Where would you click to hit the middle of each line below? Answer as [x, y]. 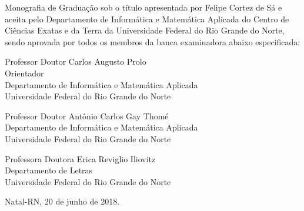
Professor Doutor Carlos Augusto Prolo [76, 61]
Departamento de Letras [49, 170]
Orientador [24, 73]
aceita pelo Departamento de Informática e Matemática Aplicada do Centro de [147, 19]
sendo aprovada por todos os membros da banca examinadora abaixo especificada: [153, 41]
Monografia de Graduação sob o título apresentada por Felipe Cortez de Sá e [143, 7]
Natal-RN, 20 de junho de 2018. [62, 201]
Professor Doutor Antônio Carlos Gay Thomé [87, 115]
